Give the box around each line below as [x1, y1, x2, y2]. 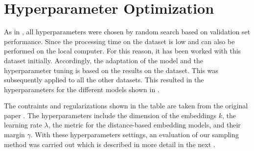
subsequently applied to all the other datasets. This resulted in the [4, 75, 204, 85]
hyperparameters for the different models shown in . [4, 84, 160, 94]
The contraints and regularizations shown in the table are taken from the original [4, 101, 248, 111]
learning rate [4, 120, 42, 130]
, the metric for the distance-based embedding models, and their [48, 120, 241, 130]
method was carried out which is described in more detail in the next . [4, 139, 215, 149]
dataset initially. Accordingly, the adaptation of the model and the [4, 55, 203, 65]
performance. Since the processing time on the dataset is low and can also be [4, 36, 235, 46]
